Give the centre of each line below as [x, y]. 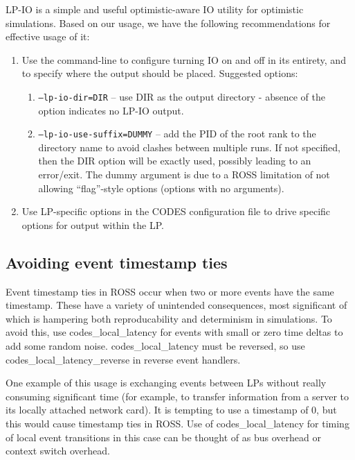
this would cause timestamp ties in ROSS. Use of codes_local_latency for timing [177, 423]
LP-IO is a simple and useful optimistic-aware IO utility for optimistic [155, 9]
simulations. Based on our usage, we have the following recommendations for [168, 23]
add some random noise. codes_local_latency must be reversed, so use [155, 346]
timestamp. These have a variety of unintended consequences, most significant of [176, 305]
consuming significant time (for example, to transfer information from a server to [177, 396]
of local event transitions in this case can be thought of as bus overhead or [163, 437]
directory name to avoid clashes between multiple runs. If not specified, [189, 147]
